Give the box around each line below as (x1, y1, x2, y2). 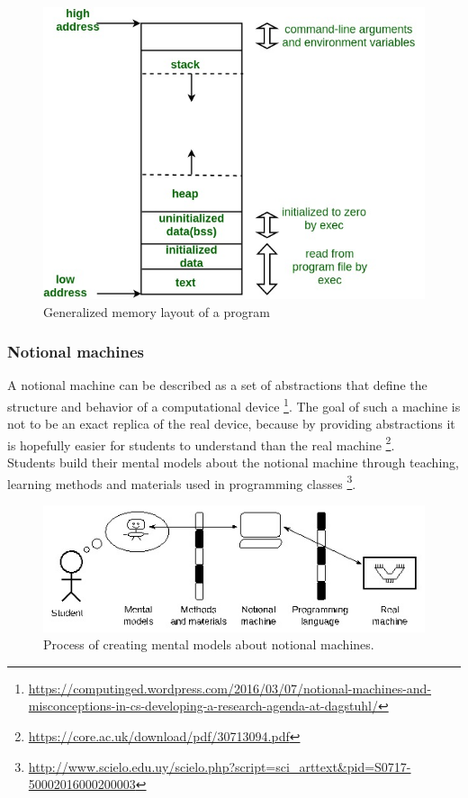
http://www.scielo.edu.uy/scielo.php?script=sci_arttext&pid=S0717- (28, 757, 411, 775)
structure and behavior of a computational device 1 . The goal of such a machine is (7, 394, 461, 415)
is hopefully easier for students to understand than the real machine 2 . (7, 432, 395, 454)
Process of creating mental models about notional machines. (43, 635, 374, 654)
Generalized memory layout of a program (43, 302, 270, 321)
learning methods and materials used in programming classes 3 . (7, 471, 356, 493)
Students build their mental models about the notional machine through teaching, (7, 453, 459, 472)
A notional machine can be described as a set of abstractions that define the (7, 376, 427, 394)
